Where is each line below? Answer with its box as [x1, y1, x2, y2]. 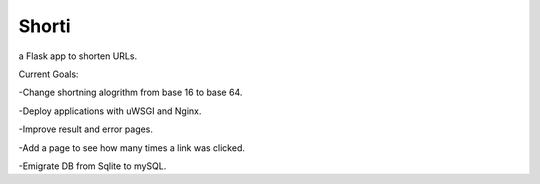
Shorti [18, 15, 71, 37]
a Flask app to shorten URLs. [18, 50, 138, 62]
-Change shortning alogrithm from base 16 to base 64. [18, 86, 243, 99]
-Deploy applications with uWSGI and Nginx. [18, 105, 202, 117]
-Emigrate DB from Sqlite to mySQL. [18, 160, 167, 172]
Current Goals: [18, 68, 79, 80]
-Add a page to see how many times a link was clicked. [18, 141, 245, 154]
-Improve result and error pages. [18, 123, 154, 135]
